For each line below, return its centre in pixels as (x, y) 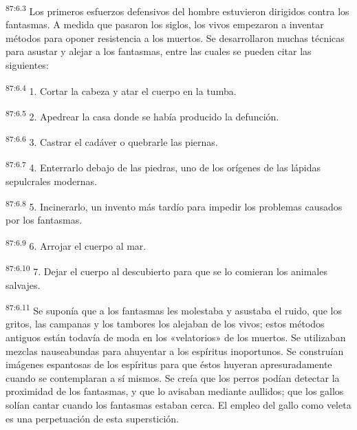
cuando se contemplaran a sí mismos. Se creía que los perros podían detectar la (173, 377)
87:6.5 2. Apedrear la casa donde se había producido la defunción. (142, 115)
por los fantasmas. (44, 220)
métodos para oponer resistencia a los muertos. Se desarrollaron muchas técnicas (175, 37)
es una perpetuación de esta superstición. (92, 418)
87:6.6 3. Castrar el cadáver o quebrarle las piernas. (112, 141)
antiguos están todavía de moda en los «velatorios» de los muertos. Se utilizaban (176, 337)
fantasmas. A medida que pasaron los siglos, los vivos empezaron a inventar (165, 24)
